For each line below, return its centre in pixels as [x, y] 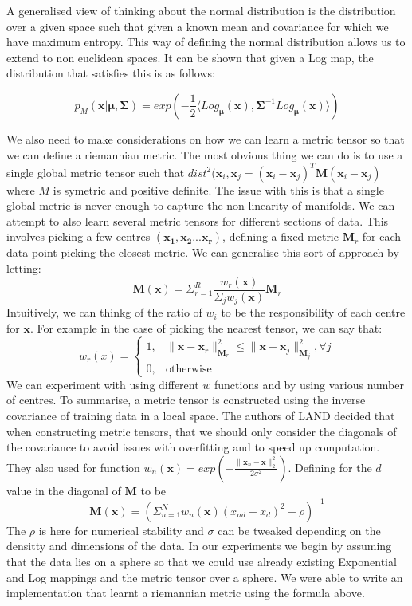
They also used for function [73, 467]
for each [382, 236]
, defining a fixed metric [281, 236]
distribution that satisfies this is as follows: [111, 73]
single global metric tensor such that [96, 172]
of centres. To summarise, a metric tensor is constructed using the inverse [186, 400]
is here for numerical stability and [121, 530]
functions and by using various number [309, 384]
